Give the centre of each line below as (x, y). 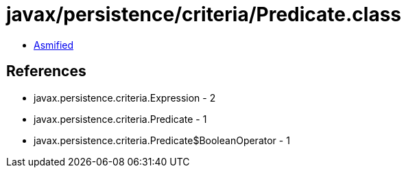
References (46, 71)
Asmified (54, 45)
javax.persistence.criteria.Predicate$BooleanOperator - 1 (162, 140)
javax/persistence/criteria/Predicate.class (204, 14)
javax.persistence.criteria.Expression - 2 (125, 97)
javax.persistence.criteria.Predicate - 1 (120, 119)
